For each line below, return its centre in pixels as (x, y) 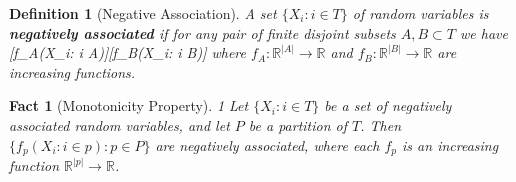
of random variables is (420, 13)
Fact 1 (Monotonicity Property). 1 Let (129, 105)
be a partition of (298, 124)
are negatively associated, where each (267, 144)
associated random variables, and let (119, 124)
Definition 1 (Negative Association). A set (143, 13)
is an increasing (450, 144)
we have (484, 32)
